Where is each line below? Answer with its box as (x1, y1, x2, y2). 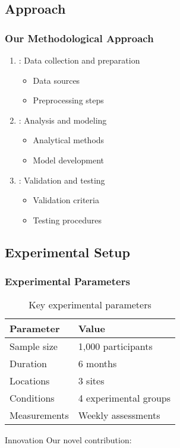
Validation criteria (33, 194, 99, 206)
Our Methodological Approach (5, 30, 154, 45)
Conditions (10, 391, 55, 405)
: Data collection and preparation (18, 54, 140, 66)
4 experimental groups (78, 391, 171, 405)
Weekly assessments (78, 408, 160, 422)
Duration (10, 356, 47, 371)
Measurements (10, 408, 69, 422)
